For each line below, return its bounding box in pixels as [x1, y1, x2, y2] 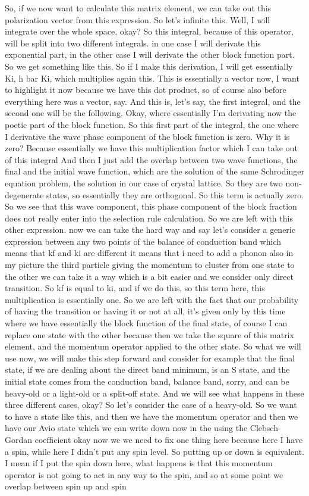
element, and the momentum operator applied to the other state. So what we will [5, 340, 301, 352]
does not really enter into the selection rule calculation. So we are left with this [5, 211, 293, 224]
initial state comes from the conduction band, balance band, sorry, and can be [5, 375, 289, 387]
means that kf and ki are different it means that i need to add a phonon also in [5, 247, 294, 259]
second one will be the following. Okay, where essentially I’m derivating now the [5, 107, 297, 119]
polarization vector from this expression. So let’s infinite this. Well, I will [5, 13, 270, 26]
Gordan [5, 433, 33, 445]
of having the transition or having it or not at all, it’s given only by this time [5, 305, 286, 317]
